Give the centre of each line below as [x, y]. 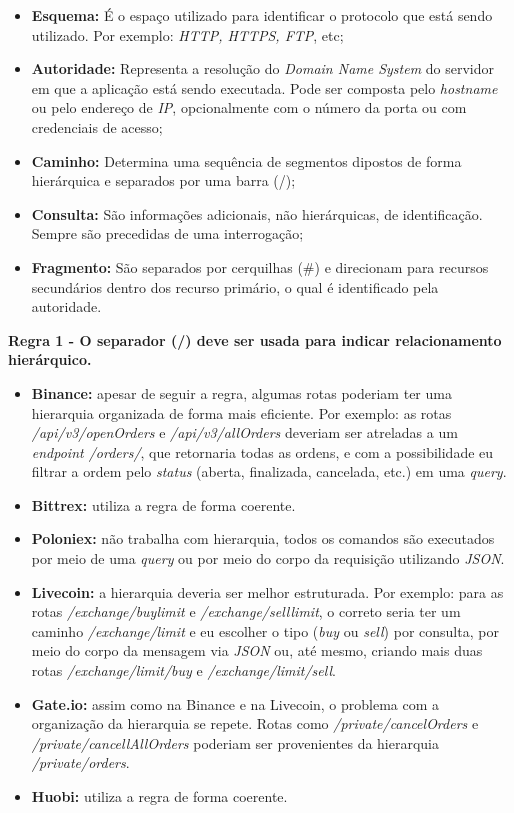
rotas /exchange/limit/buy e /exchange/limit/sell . [183, 670]
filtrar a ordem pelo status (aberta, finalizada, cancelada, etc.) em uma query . [269, 471]
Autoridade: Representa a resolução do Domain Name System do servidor [263, 68]
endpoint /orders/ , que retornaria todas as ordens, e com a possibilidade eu [262, 451]
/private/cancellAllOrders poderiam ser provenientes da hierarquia [235, 742]
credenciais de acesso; [97, 126]
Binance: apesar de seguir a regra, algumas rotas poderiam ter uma [241, 392]
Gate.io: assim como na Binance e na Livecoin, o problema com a [235, 703]
